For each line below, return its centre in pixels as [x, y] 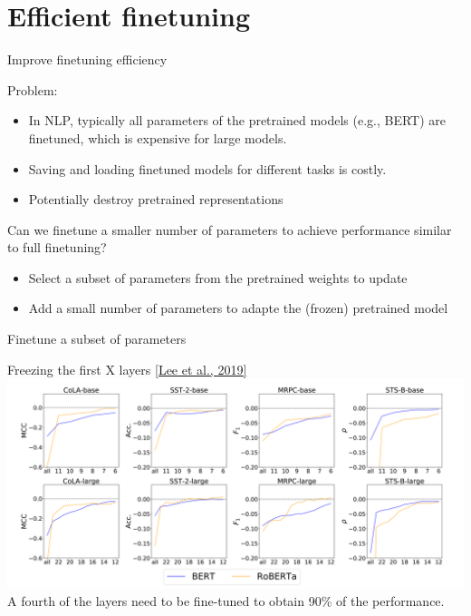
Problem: [33, 89]
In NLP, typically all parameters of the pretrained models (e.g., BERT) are [237, 120]
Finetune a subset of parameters [97, 339]
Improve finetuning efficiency [87, 59]
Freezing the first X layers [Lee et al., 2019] [127, 369]
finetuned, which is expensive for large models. [158, 137]
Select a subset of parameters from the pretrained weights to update [218, 277]
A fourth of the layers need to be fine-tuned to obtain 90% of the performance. [226, 601]
